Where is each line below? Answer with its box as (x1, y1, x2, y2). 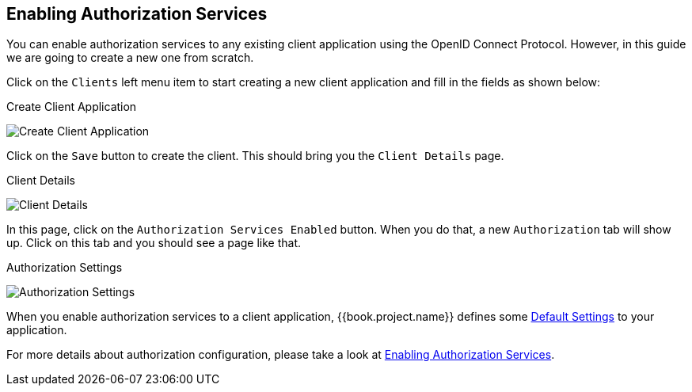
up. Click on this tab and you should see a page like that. (6, 236, 302, 250)
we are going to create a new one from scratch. (6, 51, 254, 65)
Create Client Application (6, 100, 137, 114)
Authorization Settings (6, 261, 123, 275)
